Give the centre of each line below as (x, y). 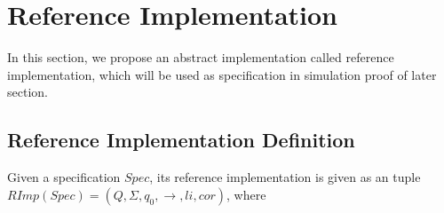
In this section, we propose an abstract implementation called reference (201, 57)
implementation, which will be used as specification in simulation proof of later (222, 74)
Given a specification (64, 177)
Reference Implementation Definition (181, 140)
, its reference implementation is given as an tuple (285, 177)
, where (246, 194)
